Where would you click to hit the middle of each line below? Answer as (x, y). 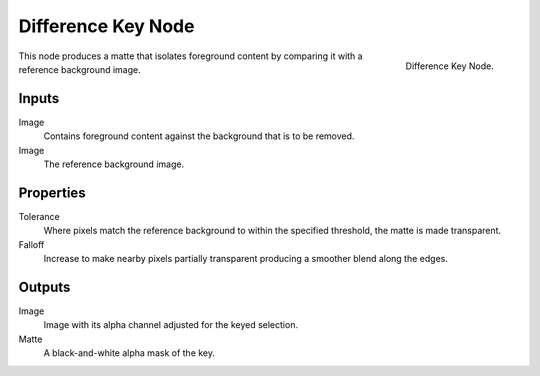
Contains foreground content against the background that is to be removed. (199, 136)
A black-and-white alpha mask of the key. (129, 353)
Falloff (31, 244)
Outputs (44, 286)
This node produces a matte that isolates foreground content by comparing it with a (191, 56)
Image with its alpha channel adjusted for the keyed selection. (171, 325)
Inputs (39, 98)
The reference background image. (114, 164)
